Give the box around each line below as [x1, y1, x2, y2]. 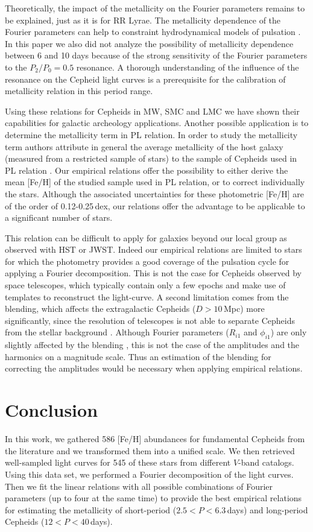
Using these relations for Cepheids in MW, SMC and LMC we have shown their [5, 104, 300, 117]
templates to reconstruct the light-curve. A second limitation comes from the [5, 290, 289, 303]
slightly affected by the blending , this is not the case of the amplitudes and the [5, 338, 300, 351]
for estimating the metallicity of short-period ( [5, 503, 177, 516]
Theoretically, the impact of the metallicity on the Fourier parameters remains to [5, 2, 305, 14]
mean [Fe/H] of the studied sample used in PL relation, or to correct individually [5, 176, 305, 188]
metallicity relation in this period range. [5, 84, 153, 97]
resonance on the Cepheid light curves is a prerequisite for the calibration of [5, 72, 286, 85]
